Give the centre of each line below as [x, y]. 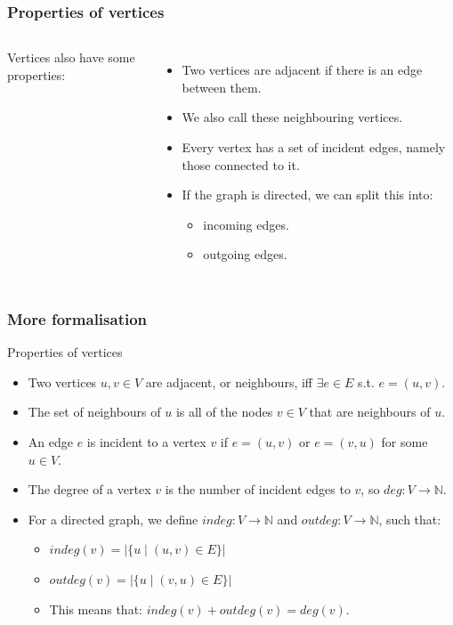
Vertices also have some [71, 57]
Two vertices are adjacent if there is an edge [302, 70]
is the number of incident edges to [258, 489]
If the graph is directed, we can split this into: [307, 195]
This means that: [96, 609]
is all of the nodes [224, 412]
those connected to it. [241, 164]
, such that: [410, 519]
